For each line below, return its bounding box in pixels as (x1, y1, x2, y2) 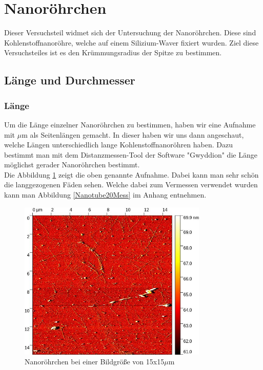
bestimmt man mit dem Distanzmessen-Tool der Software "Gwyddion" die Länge (4, 149, 257, 160)
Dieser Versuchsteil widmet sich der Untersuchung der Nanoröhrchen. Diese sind (4, 27, 256, 38)
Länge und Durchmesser (4, 72, 135, 88)
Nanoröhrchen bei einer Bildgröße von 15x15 (25, 356, 165, 367)
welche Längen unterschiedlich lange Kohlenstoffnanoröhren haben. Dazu (4, 139, 233, 150)
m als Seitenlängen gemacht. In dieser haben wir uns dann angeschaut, (22, 129, 244, 140)
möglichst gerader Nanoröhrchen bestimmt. (4, 159, 140, 170)
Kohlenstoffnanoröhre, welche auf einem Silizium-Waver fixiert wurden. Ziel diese (4, 37, 259, 48)
